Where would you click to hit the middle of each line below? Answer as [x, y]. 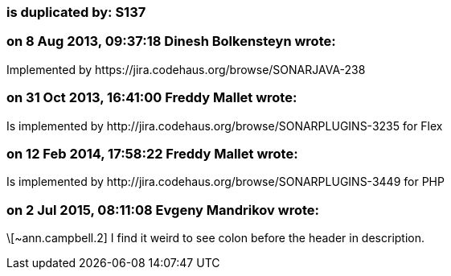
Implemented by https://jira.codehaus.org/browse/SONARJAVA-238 [186, 69]
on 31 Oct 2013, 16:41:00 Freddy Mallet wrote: [152, 98]
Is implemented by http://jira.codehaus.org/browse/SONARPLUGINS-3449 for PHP [225, 182]
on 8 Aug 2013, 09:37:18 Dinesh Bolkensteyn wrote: [171, 41]
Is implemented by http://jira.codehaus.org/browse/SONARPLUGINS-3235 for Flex [225, 126]
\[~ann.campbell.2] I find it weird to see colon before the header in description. [216, 238]
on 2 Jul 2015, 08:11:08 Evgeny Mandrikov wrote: [163, 210]
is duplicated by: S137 [76, 12]
